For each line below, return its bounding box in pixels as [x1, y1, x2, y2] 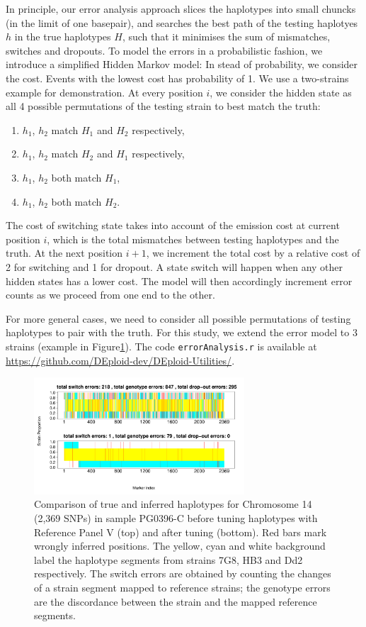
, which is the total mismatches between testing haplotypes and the [47, 231, 339, 246]
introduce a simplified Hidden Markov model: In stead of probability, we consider [6, 57, 358, 72]
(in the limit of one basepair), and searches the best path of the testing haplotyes [6, 15, 358, 30]
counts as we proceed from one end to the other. [6, 287, 215, 302]
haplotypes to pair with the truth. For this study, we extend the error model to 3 [6, 325, 358, 340]
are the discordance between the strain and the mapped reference [34, 594, 317, 609]
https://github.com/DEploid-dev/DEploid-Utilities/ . [6, 353, 235, 367]
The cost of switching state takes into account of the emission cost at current [6, 218, 340, 233]
